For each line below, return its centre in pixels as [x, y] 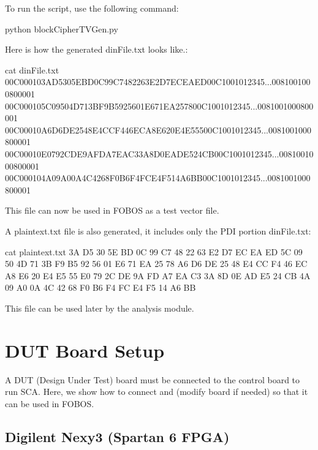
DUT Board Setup [85, 350]
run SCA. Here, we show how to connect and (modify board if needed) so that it [157, 392]
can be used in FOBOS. [50, 403]
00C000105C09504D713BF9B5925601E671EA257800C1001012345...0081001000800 [159, 106]
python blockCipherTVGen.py [62, 28]
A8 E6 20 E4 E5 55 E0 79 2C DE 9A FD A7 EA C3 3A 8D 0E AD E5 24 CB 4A [158, 275]
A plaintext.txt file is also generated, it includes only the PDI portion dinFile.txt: [158, 231]
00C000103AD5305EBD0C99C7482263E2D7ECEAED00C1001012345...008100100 [158, 82]
